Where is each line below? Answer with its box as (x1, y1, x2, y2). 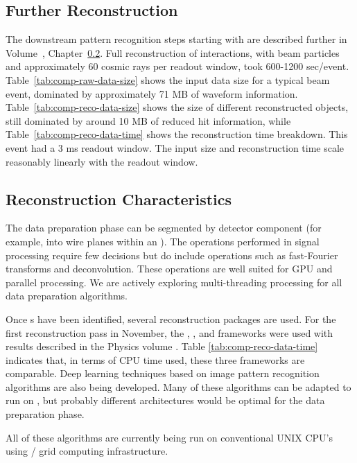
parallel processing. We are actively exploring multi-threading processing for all (6, 274, 342, 289)
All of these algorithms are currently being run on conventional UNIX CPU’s (6, 430, 333, 444)
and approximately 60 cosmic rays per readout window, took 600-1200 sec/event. (6, 59, 349, 73)
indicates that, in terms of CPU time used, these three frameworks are (6, 352, 305, 367)
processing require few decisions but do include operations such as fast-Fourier (6, 247, 338, 262)
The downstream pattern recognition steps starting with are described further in (6, 32, 347, 46)
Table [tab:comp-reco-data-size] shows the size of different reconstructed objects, (6, 100, 349, 114)
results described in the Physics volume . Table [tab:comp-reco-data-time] (6, 339, 318, 353)
